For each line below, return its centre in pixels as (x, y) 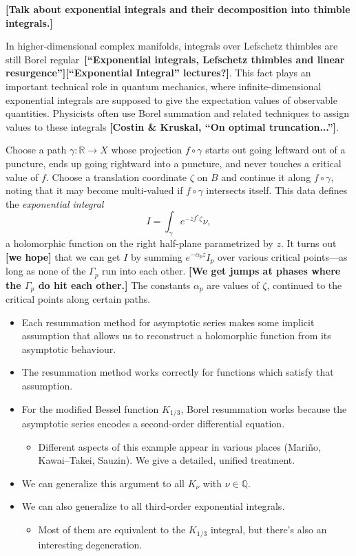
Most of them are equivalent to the (112, 530)
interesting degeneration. (90, 544)
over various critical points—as (282, 256)
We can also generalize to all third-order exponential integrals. (153, 506)
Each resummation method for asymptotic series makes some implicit (168, 322)
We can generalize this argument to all (103, 483)
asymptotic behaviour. (69, 349)
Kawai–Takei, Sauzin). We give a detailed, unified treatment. (167, 460)
